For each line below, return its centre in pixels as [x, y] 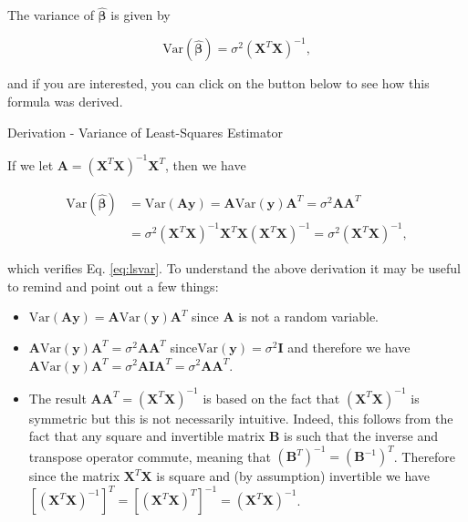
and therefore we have [349, 347]
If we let [31, 164]
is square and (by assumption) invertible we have [293, 476]
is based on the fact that [271, 398]
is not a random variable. [308, 317]
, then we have [205, 164]
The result [57, 398]
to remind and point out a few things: [113, 286]
